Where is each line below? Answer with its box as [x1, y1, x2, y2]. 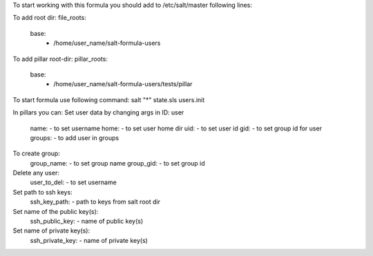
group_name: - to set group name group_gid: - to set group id [30, 159, 205, 167]
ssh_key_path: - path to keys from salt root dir [30, 197, 160, 206]
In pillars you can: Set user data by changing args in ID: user [12, 108, 184, 117]
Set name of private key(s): [12, 226, 90, 235]
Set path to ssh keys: [12, 188, 73, 196]
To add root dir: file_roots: [12, 14, 86, 22]
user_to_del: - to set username [30, 178, 117, 186]
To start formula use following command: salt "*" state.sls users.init [12, 95, 205, 104]
